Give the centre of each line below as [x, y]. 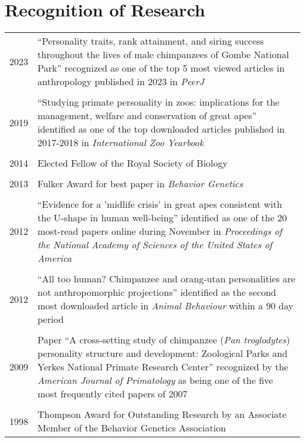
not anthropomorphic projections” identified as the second [157, 292]
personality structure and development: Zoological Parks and [163, 353]
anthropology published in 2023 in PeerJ [121, 82]
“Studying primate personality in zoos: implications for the [159, 102]
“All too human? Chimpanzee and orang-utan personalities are [167, 279]
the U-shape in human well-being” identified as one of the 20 [162, 218]
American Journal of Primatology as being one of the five [155, 380]
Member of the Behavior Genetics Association [132, 428]
